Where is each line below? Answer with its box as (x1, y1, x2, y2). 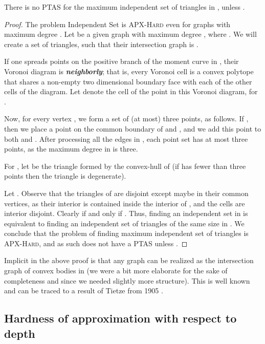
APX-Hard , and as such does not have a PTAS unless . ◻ (4, 238, 188, 248)
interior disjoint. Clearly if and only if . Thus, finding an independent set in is (4, 208, 248, 219)
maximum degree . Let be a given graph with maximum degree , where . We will (4, 29, 257, 39)
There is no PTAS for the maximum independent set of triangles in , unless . (4, 2, 245, 12)
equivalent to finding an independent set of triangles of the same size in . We (4, 218, 245, 228)
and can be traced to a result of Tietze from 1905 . (4, 285, 163, 296)
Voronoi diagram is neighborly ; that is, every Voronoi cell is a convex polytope (4, 66, 254, 76)
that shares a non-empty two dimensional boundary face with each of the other (4, 76, 252, 87)
